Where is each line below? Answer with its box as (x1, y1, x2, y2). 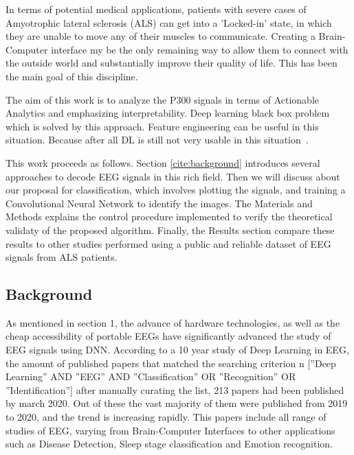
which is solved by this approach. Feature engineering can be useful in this (5, 119, 319, 133)
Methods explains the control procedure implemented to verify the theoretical (5, 209, 333, 224)
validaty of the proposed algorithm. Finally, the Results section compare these (5, 222, 335, 237)
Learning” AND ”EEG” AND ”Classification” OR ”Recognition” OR (5, 369, 296, 384)
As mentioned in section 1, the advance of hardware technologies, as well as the (5, 315, 340, 329)
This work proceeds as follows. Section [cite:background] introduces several (5, 155, 320, 170)
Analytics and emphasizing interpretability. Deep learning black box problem (5, 106, 330, 120)
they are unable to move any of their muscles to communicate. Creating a (5, 29, 316, 43)
